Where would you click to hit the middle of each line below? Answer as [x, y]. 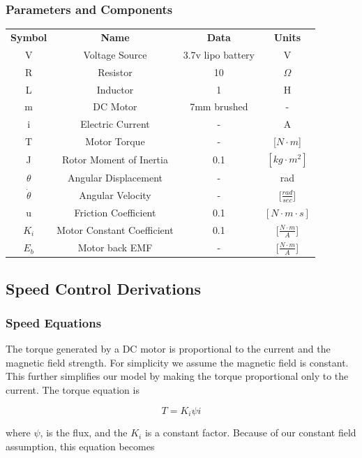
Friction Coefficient [115, 213]
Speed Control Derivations [104, 288]
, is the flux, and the [84, 433]
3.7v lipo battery [219, 54]
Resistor [115, 72]
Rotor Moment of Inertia [115, 160]
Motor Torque [115, 141]
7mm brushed [219, 106]
